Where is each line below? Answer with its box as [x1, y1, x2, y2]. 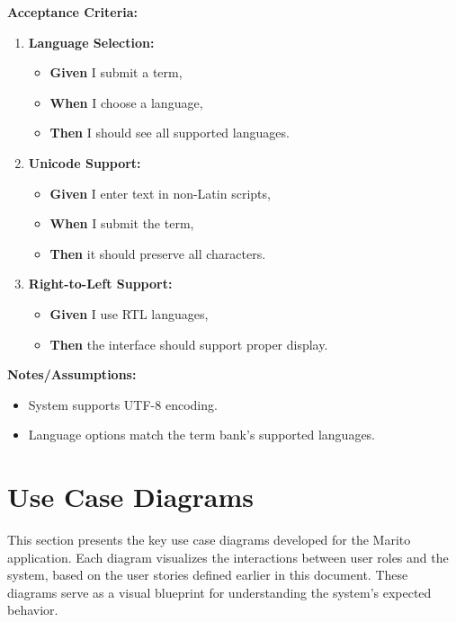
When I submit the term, [49, 214, 194, 233]
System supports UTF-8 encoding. [28, 395, 218, 413]
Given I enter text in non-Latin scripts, [49, 183, 271, 202]
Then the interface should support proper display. [49, 334, 328, 353]
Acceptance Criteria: [7, 3, 139, 21]
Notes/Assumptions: [7, 365, 137, 384]
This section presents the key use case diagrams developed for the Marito [7, 530, 411, 549]
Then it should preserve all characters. [49, 244, 266, 262]
